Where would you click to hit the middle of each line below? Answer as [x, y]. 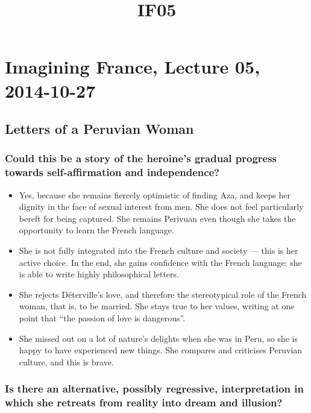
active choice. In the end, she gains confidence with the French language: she [160, 262]
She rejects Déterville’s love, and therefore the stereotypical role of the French [163, 294]
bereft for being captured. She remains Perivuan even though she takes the [157, 218]
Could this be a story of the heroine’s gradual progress [141, 158]
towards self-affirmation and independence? [112, 172]
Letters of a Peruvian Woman [99, 129]
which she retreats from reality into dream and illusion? [144, 402]
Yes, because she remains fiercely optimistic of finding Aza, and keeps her [155, 194]
